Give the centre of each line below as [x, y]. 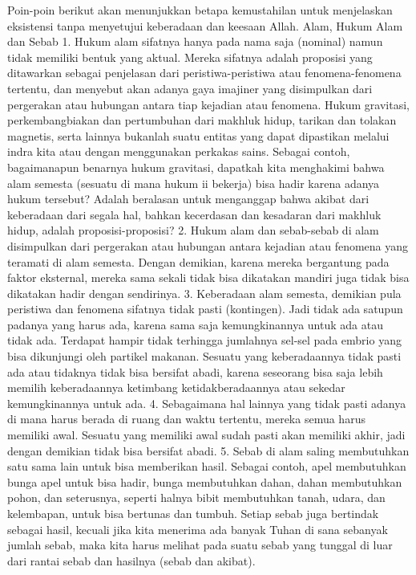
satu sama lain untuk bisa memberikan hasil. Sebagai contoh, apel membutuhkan [207, 466]
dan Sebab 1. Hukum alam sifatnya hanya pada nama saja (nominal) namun [195, 41]
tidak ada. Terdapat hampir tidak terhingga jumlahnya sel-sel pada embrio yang [204, 340]
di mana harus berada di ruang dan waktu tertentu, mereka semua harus [186, 419]
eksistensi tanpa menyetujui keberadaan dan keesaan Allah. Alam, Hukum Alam [205, 25]
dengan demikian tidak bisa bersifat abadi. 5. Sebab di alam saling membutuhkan [208, 450]
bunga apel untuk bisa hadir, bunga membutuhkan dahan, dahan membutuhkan [205, 481]
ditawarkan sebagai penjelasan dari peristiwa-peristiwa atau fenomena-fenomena [204, 73]
